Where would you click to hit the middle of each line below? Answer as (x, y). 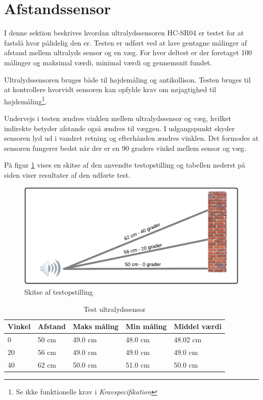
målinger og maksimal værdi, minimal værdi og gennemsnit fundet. (108, 62)
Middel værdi (198, 326)
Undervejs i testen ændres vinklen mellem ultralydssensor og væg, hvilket (118, 118)
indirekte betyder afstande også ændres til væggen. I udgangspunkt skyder (119, 128)
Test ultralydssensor (115, 309)
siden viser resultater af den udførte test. (67, 174)
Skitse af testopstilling (59, 292)
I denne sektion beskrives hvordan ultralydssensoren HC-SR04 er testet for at (124, 33)
